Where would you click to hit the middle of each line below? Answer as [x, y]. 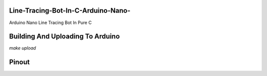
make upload [23, 48]
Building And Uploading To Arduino [65, 37]
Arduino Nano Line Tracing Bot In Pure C [50, 23]
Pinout [20, 62]
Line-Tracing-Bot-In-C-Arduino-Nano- [70, 11]
